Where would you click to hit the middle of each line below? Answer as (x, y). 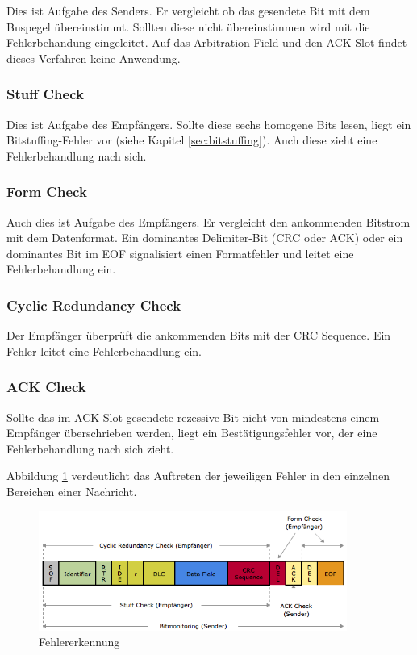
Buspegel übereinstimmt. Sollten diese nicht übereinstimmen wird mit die (188, 26)
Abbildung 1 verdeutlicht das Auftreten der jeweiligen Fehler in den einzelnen (198, 476)
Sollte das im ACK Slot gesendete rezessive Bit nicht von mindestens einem (193, 417)
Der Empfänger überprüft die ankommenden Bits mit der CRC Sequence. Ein (199, 335)
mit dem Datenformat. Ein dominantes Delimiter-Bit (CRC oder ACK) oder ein (205, 238)
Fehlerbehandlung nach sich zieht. (90, 448)
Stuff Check (45, 94)
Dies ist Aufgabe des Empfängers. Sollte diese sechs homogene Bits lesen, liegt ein (209, 124)
